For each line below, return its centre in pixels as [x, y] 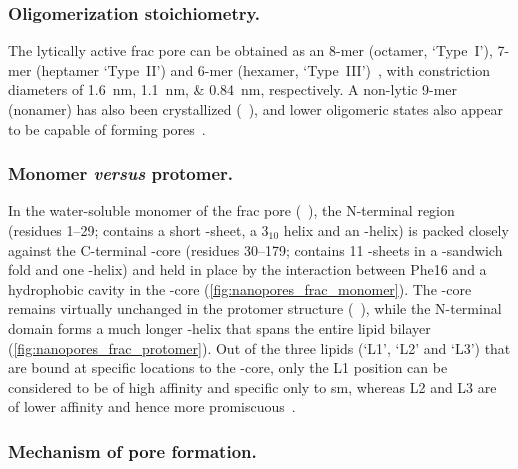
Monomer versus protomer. [121, 173]
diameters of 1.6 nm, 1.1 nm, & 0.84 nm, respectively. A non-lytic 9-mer [233, 89]
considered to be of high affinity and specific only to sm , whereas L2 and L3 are [252, 386]
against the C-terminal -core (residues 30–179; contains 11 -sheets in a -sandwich [255, 249]
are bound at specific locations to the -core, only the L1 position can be [228, 367]
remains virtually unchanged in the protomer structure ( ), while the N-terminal [255, 308]
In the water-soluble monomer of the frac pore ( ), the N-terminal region [231, 210]
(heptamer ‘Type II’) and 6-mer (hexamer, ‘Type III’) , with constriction [263, 69]
